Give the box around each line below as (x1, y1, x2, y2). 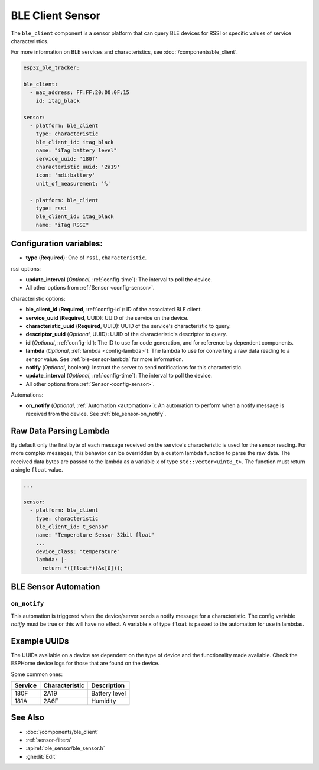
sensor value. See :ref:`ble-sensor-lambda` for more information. (25, 355, 184, 363)
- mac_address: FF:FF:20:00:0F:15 (30, 89, 130, 96)
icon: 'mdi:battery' (35, 172, 96, 178)
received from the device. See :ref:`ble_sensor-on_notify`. (25, 410, 167, 417)
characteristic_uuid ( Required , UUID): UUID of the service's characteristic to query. (25, 322, 232, 329)
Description (91, 681, 125, 690)
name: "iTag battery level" (35, 147, 118, 154)
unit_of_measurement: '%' (35, 180, 111, 187)
